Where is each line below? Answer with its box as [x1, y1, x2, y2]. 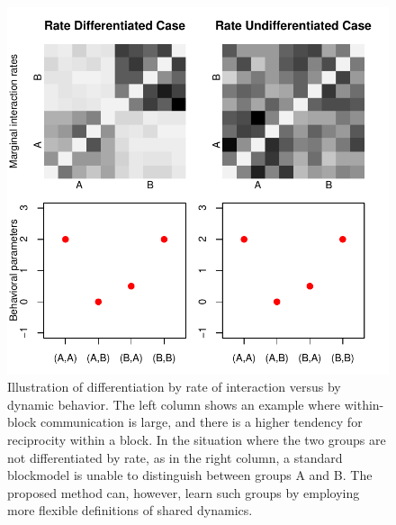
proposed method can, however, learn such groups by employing [7, 483, 360, 502]
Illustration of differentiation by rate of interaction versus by [7, 377, 341, 396]
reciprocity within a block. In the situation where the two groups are [7, 430, 386, 449]
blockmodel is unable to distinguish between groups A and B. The [7, 466, 373, 484]
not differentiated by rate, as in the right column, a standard [7, 448, 343, 466]
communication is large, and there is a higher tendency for [40, 412, 363, 431]
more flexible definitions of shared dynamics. [7, 501, 253, 520]
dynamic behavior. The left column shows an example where [7, 394, 341, 413]
